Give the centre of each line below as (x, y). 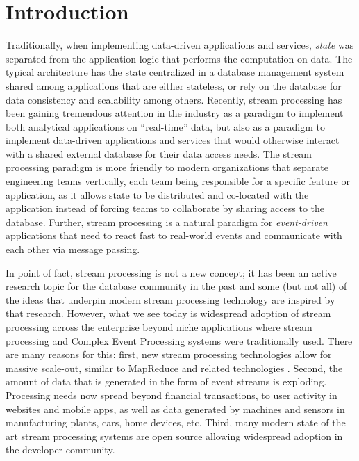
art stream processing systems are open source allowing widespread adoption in (174, 436)
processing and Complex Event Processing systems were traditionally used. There (179, 340)
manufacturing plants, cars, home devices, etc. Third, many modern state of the (176, 422)
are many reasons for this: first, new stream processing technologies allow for (169, 354)
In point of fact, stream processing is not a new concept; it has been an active (171, 272)
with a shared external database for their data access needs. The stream (159, 153)
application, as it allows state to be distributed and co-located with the (157, 194)
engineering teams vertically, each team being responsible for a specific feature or (178, 181)
